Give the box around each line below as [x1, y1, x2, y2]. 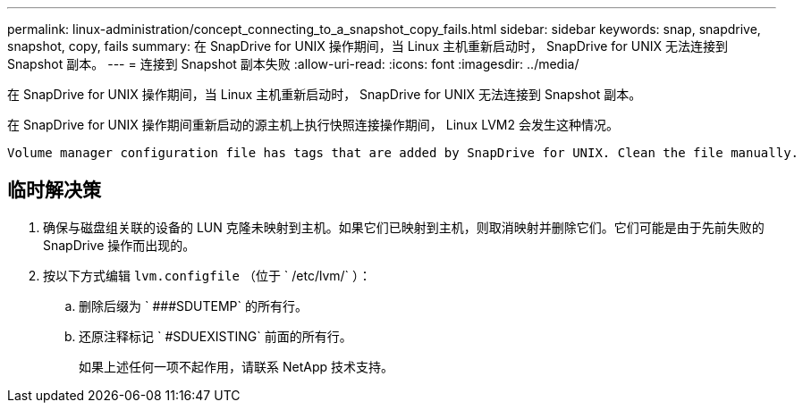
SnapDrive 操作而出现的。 [43, 237, 196, 253]
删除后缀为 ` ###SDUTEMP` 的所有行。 [79, 297, 308, 314]
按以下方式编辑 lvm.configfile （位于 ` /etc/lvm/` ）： [43, 267, 372, 283]
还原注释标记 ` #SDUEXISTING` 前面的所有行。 [79, 328, 352, 344]
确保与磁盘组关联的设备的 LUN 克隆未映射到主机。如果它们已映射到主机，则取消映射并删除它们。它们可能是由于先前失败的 [43, 219, 765, 235]
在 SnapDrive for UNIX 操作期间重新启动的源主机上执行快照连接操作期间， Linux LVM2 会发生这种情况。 [7, 117, 619, 132]
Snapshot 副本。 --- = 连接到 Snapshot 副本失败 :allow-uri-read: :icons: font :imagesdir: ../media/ [7, 56, 579, 71]
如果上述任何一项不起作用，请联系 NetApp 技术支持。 [79, 358, 393, 374]
